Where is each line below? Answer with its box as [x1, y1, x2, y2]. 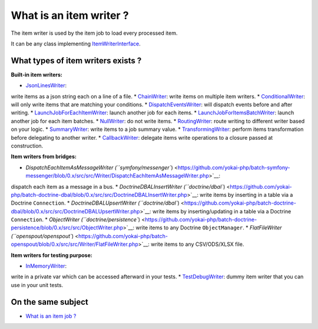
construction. [11, 142, 44, 149]
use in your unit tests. [11, 281, 64, 288]
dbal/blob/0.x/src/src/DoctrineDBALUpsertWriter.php [11, 208, 140, 215]
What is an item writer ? [11, 9, 129, 22]
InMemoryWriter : [25, 262, 67, 269]
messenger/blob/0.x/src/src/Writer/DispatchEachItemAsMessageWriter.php [25, 172, 209, 179]
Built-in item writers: [11, 71, 63, 78]
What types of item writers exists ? [11, 55, 142, 65]
